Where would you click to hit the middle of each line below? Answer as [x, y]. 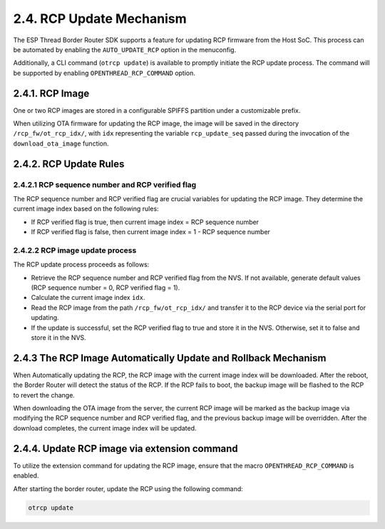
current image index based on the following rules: [86, 209]
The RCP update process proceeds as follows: [81, 265]
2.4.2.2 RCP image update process [75, 250]
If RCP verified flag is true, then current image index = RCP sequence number [145, 222]
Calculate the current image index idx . [88, 298]
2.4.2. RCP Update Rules [69, 164]
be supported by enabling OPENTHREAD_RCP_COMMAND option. [104, 73]
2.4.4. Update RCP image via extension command [125, 449]
